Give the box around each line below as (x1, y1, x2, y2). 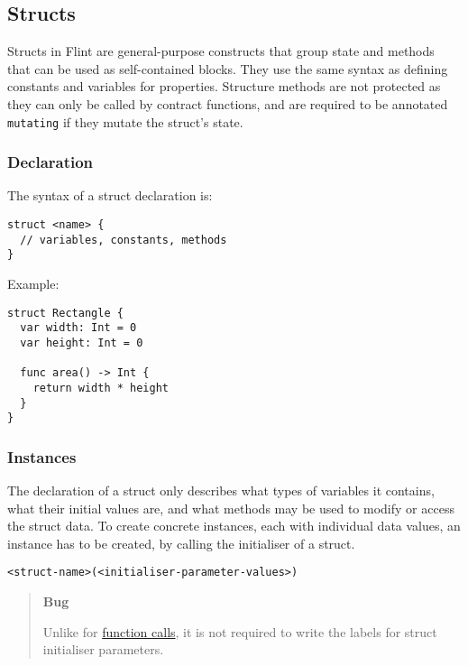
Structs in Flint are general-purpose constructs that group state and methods (7, 42, 435, 60)
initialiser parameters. (42, 640, 164, 659)
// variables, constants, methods (20, 233, 227, 246)
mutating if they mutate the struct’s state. (7, 112, 243, 131)
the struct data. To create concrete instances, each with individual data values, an (7, 516, 461, 535)
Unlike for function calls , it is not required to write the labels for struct (42, 622, 437, 641)
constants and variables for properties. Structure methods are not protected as (7, 77, 441, 96)
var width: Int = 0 (20, 321, 137, 335)
